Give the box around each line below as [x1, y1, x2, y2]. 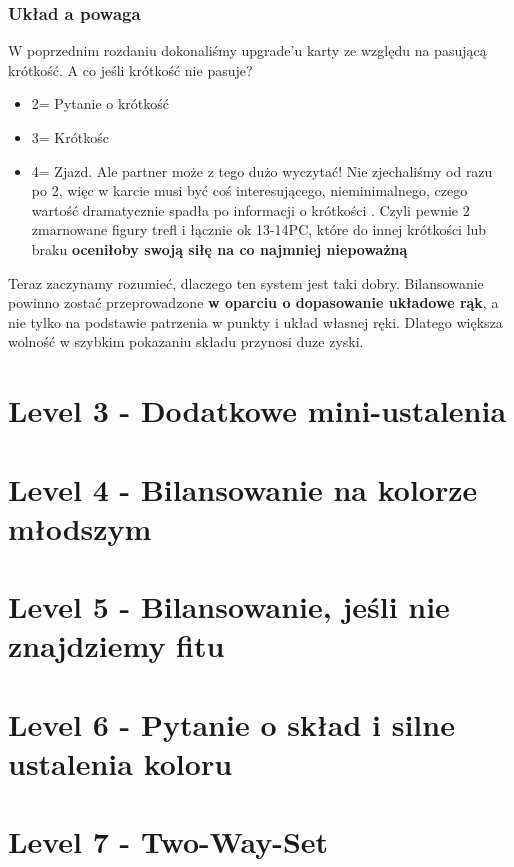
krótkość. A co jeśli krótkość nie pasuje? [8, 59, 253, 80]
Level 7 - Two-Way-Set [8, 821, 329, 862]
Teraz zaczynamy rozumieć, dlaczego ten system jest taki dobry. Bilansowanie [8, 272, 484, 293]
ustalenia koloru [8, 742, 233, 783]
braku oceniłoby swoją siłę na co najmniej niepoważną [31, 238, 408, 259]
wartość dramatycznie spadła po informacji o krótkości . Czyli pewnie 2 [31, 199, 470, 220]
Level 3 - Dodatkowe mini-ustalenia [8, 390, 507, 431]
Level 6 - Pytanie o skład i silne [8, 703, 455, 744]
